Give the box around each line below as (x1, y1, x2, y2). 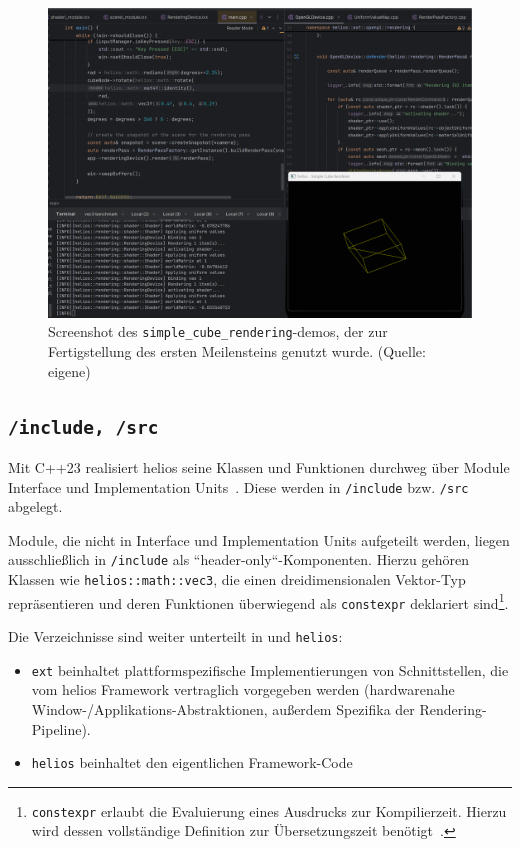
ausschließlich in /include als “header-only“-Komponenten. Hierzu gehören (8, 549, 469, 570)
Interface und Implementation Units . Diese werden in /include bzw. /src (8, 476, 469, 497)
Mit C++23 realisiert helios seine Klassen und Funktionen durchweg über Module (8, 456, 510, 477)
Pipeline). (31, 718, 91, 739)
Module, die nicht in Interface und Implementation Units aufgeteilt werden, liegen (8, 529, 510, 550)
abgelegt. (8, 496, 63, 517)
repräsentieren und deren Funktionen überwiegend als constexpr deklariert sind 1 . (8, 589, 509, 613)
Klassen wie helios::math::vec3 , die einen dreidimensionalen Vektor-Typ (8, 569, 466, 590)
